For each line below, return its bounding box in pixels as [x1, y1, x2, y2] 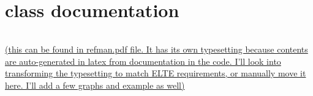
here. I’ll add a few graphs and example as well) [5, 78, 185, 91]
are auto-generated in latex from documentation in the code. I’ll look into [5, 54, 281, 67]
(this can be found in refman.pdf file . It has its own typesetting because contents [5, 43, 308, 56]
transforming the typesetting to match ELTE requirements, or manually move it [5, 67, 306, 79]
